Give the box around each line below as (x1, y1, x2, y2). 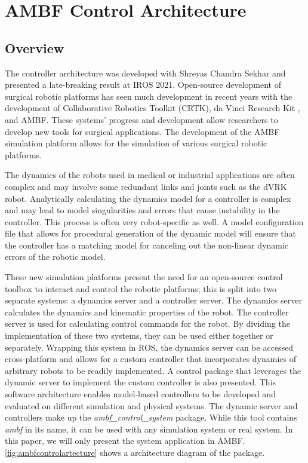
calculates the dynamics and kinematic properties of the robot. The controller (5, 305, 289, 318)
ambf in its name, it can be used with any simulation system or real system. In (5, 422, 293, 435)
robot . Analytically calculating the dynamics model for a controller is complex (5, 192, 291, 204)
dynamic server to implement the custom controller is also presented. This (5, 376, 276, 388)
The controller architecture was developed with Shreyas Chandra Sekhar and (5, 66, 286, 79)
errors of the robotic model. (5, 250, 106, 263)
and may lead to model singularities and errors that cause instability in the (5, 204, 280, 216)
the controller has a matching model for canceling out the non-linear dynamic (5, 238, 289, 251)
